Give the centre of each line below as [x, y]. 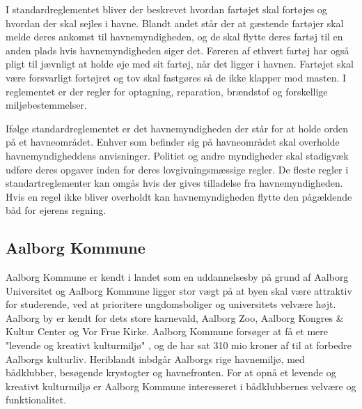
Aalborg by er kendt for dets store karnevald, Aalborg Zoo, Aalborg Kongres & [175, 317]
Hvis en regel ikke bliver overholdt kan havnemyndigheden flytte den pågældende [179, 196]
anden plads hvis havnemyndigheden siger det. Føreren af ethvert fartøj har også [178, 50]
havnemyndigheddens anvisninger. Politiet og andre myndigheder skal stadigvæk [177, 155]
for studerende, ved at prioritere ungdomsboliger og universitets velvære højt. [171, 304]
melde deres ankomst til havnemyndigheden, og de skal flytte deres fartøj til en [174, 37]
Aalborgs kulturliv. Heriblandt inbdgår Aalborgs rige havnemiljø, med [155, 358]
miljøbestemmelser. [46, 105]
